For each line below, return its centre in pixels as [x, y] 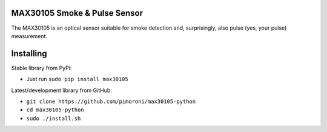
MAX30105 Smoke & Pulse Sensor [77, 13]
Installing [29, 54]
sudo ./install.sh [54, 118]
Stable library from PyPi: [41, 68]
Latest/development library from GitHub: [61, 90]
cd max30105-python [55, 110]
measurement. [29, 36]
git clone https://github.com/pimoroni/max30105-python [111, 101]
